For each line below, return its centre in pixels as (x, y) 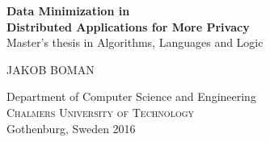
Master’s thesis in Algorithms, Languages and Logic (135, 42)
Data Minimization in (68, 10)
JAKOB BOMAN (51, 69)
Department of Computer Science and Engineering (131, 96)
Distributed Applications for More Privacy (128, 26)
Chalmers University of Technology (101, 112)
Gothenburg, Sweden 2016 (71, 128)
